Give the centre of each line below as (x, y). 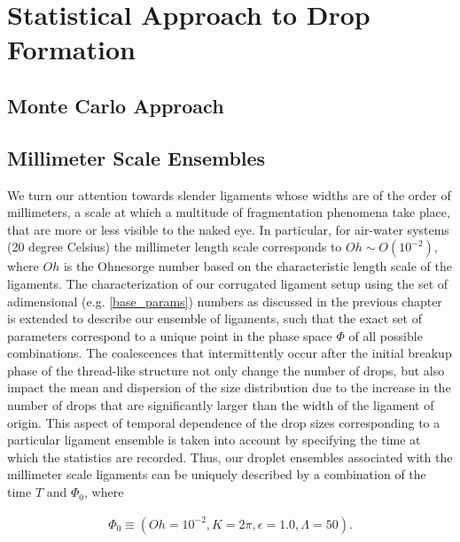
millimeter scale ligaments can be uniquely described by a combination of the (217, 474)
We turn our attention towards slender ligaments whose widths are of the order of (229, 194)
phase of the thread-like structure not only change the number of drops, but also (226, 370)
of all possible (386, 335)
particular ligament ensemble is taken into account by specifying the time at (214, 440)
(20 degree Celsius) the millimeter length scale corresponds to (175, 247)
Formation (71, 49)
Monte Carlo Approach (116, 105)
